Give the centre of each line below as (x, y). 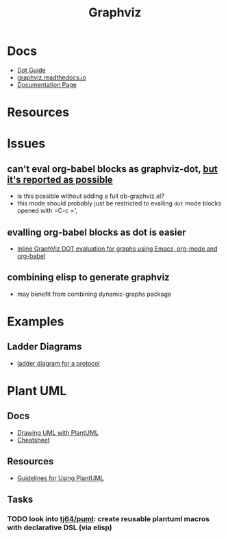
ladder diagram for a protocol (59, 363)
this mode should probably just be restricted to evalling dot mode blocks (119, 203)
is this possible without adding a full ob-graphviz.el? (90, 196)
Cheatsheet (33, 440)
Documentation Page (47, 84)
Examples (36, 322)
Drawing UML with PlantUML (58, 432)
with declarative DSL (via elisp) (60, 527)
